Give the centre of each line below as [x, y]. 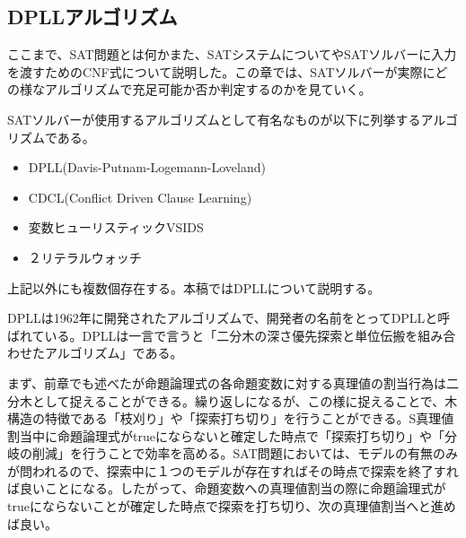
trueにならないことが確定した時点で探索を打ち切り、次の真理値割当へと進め [232, 506]
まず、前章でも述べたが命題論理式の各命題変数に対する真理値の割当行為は [227, 382]
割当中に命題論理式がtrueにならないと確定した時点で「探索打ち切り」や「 [226, 435]
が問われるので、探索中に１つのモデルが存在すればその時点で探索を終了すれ [233, 470]
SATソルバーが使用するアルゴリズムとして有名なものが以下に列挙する [214, 119]
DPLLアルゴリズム [92, 17]
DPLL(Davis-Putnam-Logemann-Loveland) [147, 167]
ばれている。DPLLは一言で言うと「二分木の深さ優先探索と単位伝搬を [213, 335]
